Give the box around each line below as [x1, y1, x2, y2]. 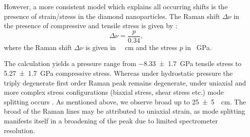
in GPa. [185, 42, 212, 52]
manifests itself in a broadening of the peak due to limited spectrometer [4, 116, 218, 125]
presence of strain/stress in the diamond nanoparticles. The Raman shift [4, 11, 220, 21]
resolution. [4, 125, 35, 135]
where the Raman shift [4, 42, 72, 52]
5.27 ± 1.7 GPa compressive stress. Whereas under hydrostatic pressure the [4, 68, 233, 78]
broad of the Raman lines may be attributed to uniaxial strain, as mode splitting [4, 106, 246, 116]
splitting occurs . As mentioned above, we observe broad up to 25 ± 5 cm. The [4, 96, 246, 106]
